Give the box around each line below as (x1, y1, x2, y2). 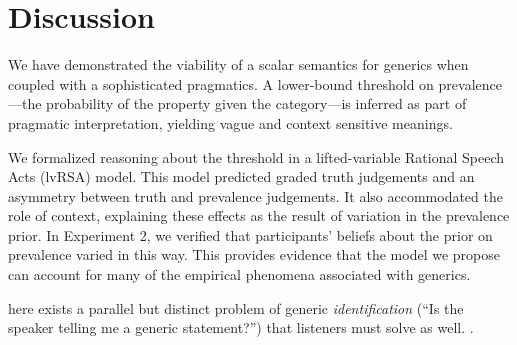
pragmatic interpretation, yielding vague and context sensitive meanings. (8, 112, 453, 133)
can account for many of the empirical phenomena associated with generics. (8, 264, 471, 285)
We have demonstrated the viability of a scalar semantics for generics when (8, 54, 469, 75)
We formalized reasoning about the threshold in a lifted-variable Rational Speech (8, 146, 504, 167)
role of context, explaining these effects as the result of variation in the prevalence (8, 205, 510, 226)
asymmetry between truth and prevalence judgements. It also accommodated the (8, 185, 503, 206)
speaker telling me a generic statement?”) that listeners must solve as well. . (8, 317, 474, 338)
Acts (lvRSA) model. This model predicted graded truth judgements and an (8, 166, 475, 187)
